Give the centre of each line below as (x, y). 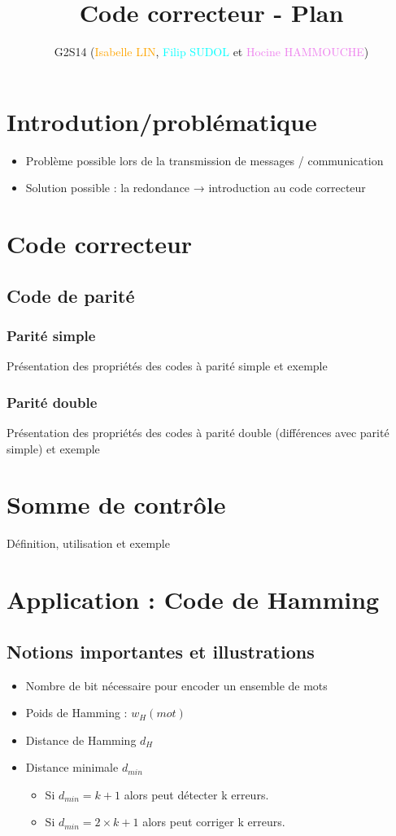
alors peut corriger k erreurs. (214, 822)
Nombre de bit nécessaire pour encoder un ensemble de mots (176, 685)
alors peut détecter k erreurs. (196, 794)
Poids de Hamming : (76, 713)
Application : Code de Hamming (193, 600)
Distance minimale (72, 767)
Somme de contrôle (116, 504)
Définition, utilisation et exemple (88, 543)
